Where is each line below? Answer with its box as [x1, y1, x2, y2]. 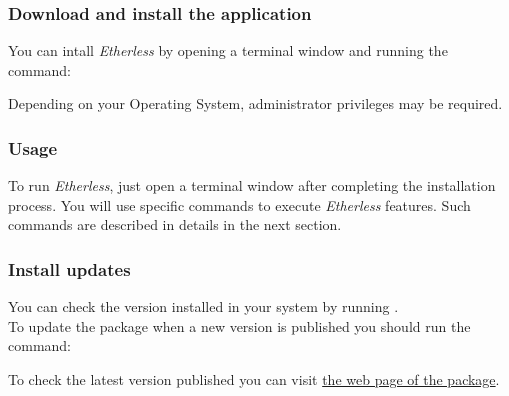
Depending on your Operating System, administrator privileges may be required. [8, 93, 503, 114]
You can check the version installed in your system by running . [8, 296, 399, 317]
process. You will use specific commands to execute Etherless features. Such [8, 194, 471, 215]
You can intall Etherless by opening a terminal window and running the [8, 40, 448, 61]
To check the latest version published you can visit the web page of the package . [8, 369, 500, 389]
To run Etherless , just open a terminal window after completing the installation [8, 175, 496, 196]
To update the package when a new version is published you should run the [8, 315, 471, 336]
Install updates [8, 256, 131, 281]
